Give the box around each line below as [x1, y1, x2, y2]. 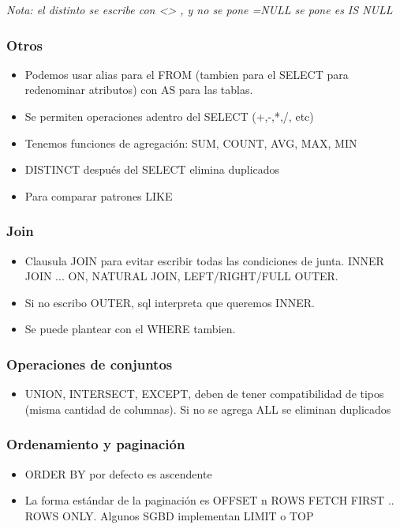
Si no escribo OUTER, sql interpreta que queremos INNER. [24, 294, 315, 310]
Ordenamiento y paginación [6, 434, 185, 454]
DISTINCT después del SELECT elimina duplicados [24, 161, 280, 178]
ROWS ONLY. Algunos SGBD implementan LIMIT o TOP [24, 507, 314, 523]
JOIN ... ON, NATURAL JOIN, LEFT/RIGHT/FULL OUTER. [24, 268, 338, 284]
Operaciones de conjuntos [6, 354, 173, 373]
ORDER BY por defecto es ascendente [24, 465, 212, 482]
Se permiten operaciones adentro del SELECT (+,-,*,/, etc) [24, 108, 314, 124]
